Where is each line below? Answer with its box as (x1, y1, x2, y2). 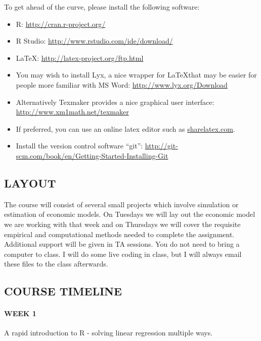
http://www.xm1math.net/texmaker (16, 106, 129, 117)
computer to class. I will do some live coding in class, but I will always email (4, 248, 242, 259)
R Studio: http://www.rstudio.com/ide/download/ (16, 35, 173, 46)
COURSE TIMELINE (4, 283, 122, 299)
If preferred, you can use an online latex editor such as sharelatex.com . (16, 123, 235, 134)
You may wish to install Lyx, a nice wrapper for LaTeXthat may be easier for (16, 69, 257, 80)
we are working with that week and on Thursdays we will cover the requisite (4, 218, 241, 229)
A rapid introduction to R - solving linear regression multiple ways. (4, 327, 213, 338)
